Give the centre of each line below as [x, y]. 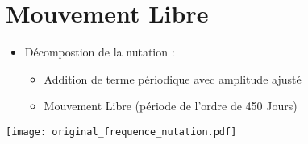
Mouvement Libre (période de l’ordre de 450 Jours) [171, 106]
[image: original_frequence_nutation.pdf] [121, 132]
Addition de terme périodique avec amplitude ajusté [173, 78]
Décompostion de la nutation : [100, 52]
